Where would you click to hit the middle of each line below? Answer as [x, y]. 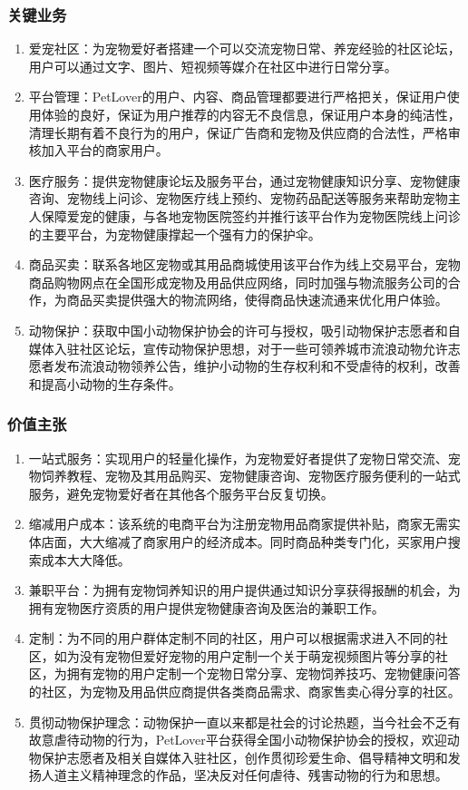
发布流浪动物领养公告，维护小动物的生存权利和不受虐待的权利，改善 [257, 366]
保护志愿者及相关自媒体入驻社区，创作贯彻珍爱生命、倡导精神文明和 [244, 757]
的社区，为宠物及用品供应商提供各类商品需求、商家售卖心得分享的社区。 [244, 692]
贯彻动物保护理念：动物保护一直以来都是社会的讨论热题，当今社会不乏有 [244, 722]
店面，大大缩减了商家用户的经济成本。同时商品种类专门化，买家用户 [244, 541]
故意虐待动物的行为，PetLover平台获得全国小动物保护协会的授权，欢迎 [238, 740]
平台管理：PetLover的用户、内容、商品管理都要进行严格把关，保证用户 [238, 97]
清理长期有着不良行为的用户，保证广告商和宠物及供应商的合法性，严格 [238, 132]
